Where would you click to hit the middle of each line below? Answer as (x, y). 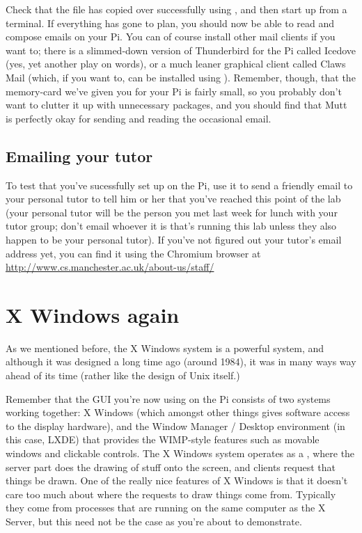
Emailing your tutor (79, 156)
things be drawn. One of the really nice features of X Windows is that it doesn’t (177, 480)
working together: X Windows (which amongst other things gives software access (178, 412)
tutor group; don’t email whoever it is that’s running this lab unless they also (171, 226)
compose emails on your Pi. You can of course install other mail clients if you (171, 37)
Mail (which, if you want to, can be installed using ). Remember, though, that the (181, 77)
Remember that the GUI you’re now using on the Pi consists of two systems (168, 398)
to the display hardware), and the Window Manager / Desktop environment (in (175, 425)
